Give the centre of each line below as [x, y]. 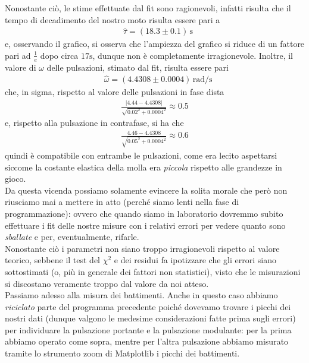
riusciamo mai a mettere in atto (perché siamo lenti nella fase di [122, 202]
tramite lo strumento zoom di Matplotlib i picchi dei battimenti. [122, 353]
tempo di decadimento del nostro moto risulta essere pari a [113, 19]
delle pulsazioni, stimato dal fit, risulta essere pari [138, 67]
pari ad [18, 55]
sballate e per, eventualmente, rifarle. [72, 237]
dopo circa [59, 55]
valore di [21, 67]
